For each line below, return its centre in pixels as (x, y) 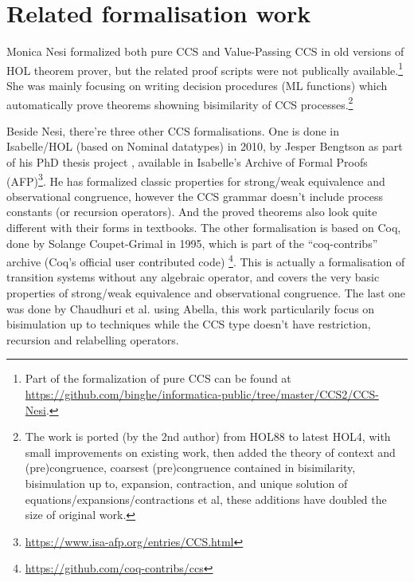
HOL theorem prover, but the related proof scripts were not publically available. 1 (205, 69)
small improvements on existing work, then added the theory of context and (210, 452)
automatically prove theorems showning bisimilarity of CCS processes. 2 (180, 103)
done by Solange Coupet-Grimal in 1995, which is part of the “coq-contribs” (192, 243)
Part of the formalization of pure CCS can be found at (158, 378)
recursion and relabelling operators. (93, 339)
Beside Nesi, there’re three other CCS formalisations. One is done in (173, 130)
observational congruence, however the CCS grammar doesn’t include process (195, 196)
